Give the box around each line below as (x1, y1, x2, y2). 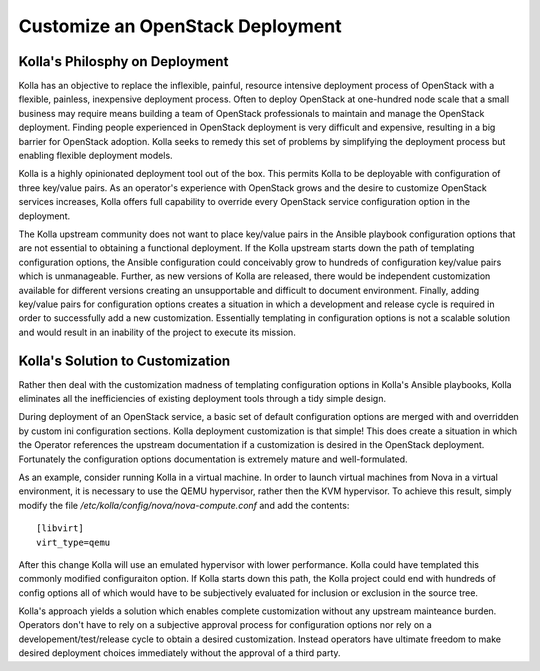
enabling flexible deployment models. (18, 150, 174, 162)
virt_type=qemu (36, 536, 111, 548)
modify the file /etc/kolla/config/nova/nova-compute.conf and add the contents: (18, 499, 350, 511)
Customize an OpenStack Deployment (18, 15, 342, 37)
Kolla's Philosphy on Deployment (18, 53, 229, 70)
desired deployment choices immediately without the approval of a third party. (18, 647, 341, 659)
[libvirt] (36, 523, 84, 534)
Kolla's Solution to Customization (18, 352, 231, 369)
